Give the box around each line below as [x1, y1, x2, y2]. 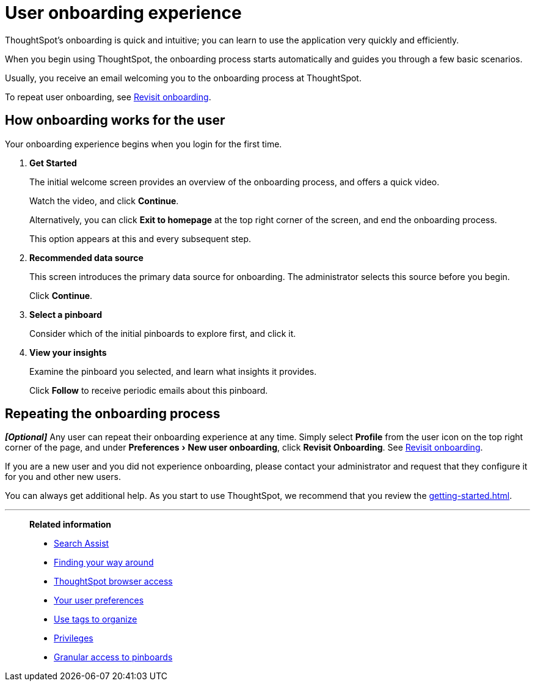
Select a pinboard [29, 309, 102, 320]
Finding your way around [54, 557, 154, 568]
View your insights [29, 347, 107, 358]
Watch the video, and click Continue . [29, 195, 179, 206]
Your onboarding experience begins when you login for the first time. [5, 138, 282, 149]
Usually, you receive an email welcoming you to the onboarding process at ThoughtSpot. [5, 72, 362, 83]
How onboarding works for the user [5, 112, 225, 128]
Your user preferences [54, 595, 144, 606]
